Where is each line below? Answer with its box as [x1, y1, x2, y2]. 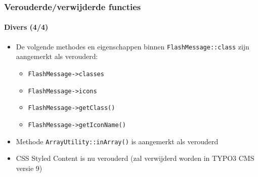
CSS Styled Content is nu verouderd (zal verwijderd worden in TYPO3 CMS [16, 153, 254, 163]
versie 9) [16, 162, 42, 173]
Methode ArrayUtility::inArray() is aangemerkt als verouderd [16, 136, 219, 146]
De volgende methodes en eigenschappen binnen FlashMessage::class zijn [16, 41, 249, 51]
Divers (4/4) [4, 22, 49, 32]
